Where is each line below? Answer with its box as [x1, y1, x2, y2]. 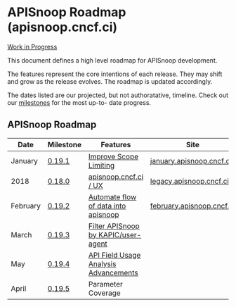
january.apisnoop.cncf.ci [150, 156, 232, 165]
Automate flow [88, 192, 137, 201]
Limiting [88, 160, 114, 170]
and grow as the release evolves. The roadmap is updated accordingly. [7, 77, 213, 85]
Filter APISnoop [88, 221, 140, 231]
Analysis [88, 258, 117, 268]
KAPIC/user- [98, 230, 142, 239]
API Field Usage [88, 250, 141, 260]
